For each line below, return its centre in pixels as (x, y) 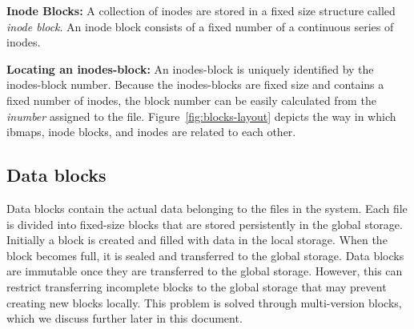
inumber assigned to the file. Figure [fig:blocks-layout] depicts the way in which (201, 116)
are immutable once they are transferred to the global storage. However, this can (205, 271)
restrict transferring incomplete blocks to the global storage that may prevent (197, 286)
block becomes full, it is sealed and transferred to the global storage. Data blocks (205, 255)
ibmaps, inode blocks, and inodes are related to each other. (151, 132)
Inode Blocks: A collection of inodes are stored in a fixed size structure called (201, 10)
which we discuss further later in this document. (125, 318)
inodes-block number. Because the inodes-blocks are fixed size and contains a (195, 84)
